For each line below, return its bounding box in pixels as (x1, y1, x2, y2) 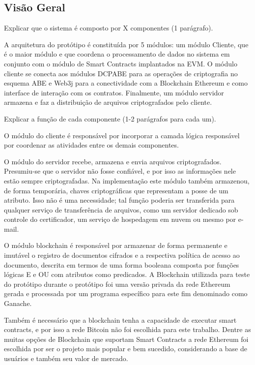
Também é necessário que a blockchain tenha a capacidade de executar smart (4, 314, 237, 325)
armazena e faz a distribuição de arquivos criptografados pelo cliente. (4, 97, 212, 107)
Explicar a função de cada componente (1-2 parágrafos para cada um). (4, 113, 216, 123)
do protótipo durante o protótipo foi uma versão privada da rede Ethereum (4, 278, 230, 289)
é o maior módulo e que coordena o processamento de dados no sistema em (4, 49, 230, 59)
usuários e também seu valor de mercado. (4, 353, 128, 364)
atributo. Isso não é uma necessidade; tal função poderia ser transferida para (4, 195, 235, 205)
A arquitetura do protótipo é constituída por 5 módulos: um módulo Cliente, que (4, 39, 249, 49)
